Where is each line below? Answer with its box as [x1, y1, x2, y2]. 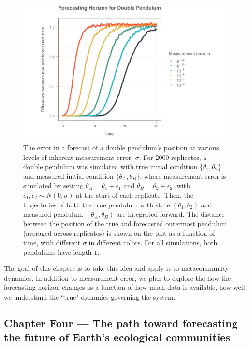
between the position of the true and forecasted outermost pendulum [23, 218, 227, 228]
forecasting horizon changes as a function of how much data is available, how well [4, 282, 245, 292]
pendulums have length [23, 247, 92, 257]
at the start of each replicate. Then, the [76, 189, 193, 200]
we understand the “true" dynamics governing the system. [4, 291, 176, 301]
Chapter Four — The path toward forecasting [4, 315, 238, 330]
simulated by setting [23, 180, 84, 190]
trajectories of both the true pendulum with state [23, 199, 170, 209]
